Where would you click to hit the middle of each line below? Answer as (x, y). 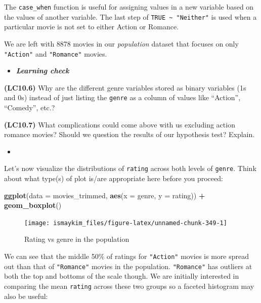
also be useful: (26, 296)
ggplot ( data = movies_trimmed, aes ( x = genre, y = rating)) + (105, 195)
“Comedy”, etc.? (30, 107)
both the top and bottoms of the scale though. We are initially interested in (122, 276)
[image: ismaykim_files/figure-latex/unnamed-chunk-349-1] (126, 223)
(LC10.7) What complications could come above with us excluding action (120, 124)
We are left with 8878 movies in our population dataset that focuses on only (121, 43)
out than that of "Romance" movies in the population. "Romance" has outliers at (128, 266)
